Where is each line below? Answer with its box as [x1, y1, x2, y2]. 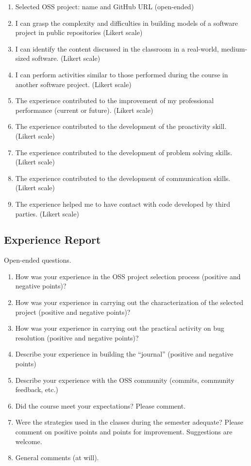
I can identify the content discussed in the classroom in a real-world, [15, 43, 219, 54]
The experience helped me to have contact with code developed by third [15, 198, 231, 209]
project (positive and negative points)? [15, 306, 131, 317]
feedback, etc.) [15, 384, 59, 394]
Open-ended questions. [4, 255, 71, 265]
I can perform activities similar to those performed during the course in [15, 69, 228, 79]
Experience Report [4, 232, 101, 247]
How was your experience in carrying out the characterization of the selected [15, 297, 244, 307]
